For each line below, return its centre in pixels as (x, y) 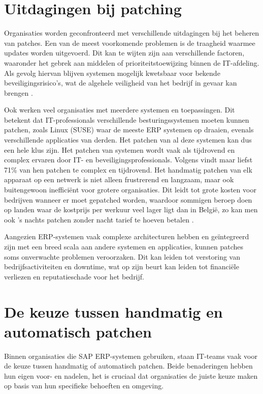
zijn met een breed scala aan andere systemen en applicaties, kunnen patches (124, 246)
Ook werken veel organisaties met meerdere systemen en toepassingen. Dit (120, 110)
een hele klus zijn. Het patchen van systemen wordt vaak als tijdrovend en (120, 149)
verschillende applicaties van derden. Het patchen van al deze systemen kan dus (128, 140)
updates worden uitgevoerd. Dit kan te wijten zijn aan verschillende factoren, (124, 53)
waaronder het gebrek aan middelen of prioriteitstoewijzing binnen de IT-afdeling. (132, 62)
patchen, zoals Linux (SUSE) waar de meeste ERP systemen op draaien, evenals (129, 130)
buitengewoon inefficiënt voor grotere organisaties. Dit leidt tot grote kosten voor (130, 190)
